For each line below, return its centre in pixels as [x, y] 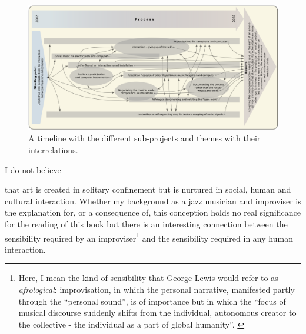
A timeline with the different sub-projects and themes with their [144, 138]
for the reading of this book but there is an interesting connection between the [146, 224]
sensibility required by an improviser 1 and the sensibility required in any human [149, 237]
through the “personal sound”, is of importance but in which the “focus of [152, 301]
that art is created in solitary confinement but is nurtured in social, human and [148, 189]
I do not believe [33, 169]
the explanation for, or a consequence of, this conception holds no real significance [153, 212]
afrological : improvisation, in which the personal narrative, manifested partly [157, 290]
